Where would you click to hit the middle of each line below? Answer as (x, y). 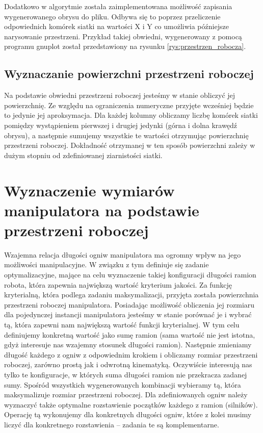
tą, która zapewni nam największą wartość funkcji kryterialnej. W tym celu (122, 324)
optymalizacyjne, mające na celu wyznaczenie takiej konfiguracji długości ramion (130, 275)
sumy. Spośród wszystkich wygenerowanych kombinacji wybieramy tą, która (123, 384)
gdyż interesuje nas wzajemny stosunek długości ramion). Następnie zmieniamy (128, 345)
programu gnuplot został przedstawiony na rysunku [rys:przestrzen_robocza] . (125, 46)
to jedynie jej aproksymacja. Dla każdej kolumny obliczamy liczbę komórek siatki (131, 115)
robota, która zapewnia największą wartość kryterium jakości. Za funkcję (118, 284)
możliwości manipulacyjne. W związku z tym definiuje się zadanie (107, 264)
